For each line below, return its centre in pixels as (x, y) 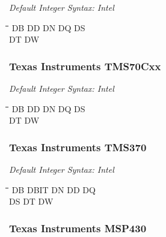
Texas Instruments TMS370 (78, 147)
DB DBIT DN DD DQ (54, 189)
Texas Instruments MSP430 (78, 228)
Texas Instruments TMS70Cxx (85, 66)
